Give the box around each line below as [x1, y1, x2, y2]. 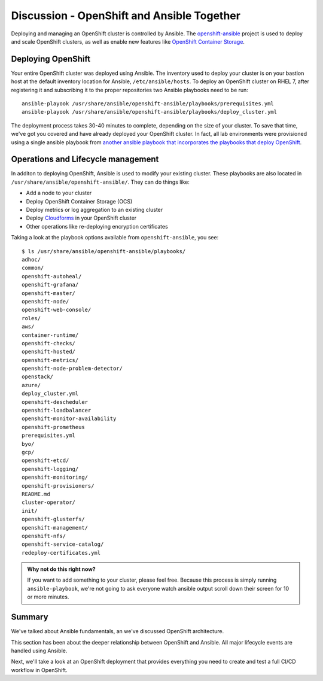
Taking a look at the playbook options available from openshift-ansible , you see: [11, 234, 219, 241]
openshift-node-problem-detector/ [22, 365, 123, 372]
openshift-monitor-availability [22, 415, 117, 422]
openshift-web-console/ [22, 306, 92, 314]
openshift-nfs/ [22, 533, 66, 539]
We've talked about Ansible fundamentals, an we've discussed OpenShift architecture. [11, 628, 224, 635]
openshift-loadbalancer [22, 407, 92, 414]
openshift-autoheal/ [22, 273, 82, 279]
